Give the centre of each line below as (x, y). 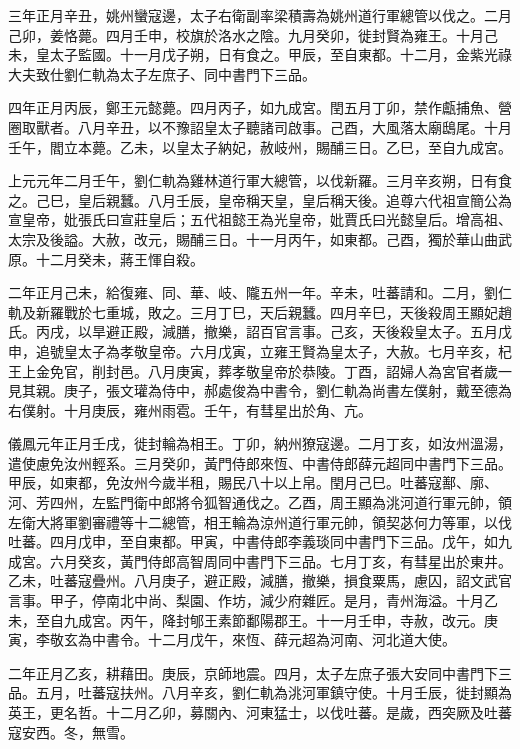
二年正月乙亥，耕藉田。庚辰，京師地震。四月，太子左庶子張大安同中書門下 (253, 672)
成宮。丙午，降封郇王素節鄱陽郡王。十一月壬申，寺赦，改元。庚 (287, 619)
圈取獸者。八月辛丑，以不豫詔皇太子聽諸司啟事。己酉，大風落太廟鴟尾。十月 (260, 126)
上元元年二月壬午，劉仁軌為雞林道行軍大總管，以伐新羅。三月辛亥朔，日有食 (260, 180)
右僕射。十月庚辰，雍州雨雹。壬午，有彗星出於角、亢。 (190, 409)
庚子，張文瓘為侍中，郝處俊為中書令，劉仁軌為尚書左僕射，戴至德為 (287, 390)
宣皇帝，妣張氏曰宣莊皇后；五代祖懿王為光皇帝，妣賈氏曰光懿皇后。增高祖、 (260, 219)
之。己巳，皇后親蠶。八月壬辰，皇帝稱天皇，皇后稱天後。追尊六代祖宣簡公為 (260, 199)
